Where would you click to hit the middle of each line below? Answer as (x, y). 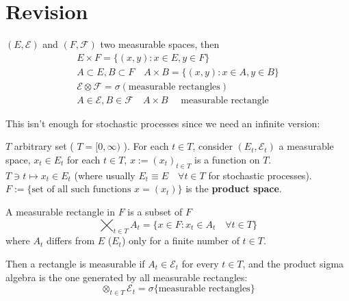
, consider (212, 146)
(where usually (105, 175)
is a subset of (155, 212)
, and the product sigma (293, 263)
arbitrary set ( (44, 146)
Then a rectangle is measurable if (75, 263)
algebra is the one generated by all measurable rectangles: (127, 277)
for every (200, 263)
